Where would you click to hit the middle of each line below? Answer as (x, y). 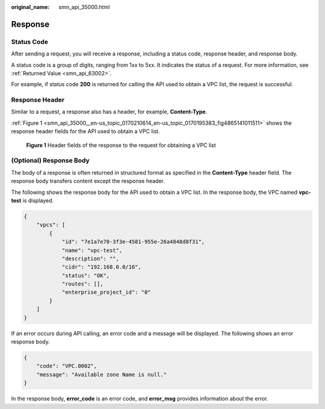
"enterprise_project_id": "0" (106, 292)
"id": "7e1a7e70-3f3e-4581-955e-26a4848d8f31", (133, 242)
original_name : (30, 7)
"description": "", (91, 258)
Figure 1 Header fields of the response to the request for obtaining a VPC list (121, 145)
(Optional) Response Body (50, 161)
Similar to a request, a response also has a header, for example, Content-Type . (109, 112)
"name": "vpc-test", (92, 250)
